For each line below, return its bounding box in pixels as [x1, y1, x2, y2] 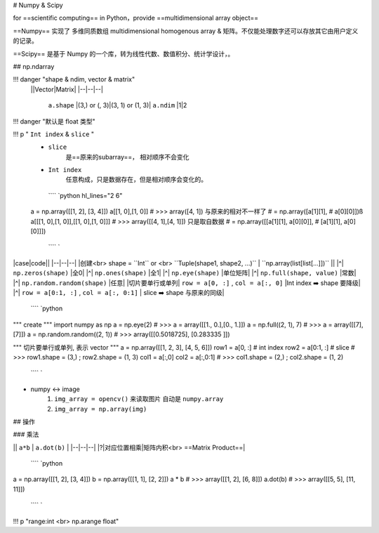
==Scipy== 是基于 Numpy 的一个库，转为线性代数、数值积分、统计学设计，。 [13, 49, 234, 58]
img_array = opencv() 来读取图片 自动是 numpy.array [54, 395, 224, 403]
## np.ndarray [13, 62, 55, 70]
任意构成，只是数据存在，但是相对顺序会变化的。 [65, 176, 207, 184]
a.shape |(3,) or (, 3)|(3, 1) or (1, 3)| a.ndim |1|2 [48, 101, 187, 110]
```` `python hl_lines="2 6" [48, 191, 123, 199]
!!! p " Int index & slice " [13, 130, 95, 138]
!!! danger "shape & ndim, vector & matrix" [13, 75, 135, 84]
